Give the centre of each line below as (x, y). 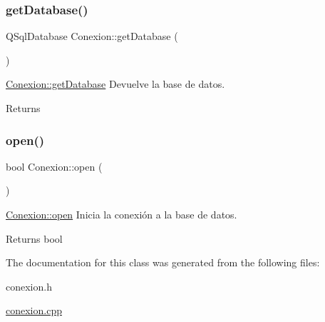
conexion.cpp (34, 310)
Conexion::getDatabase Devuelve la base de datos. (115, 84)
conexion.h (29, 286)
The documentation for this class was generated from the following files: (163, 262)
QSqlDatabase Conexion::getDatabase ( (92, 36)
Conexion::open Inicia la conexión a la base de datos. (122, 214)
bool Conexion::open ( (54, 166)
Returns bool (34, 238)
